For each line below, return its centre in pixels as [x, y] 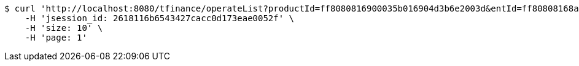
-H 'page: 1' [56, 38]
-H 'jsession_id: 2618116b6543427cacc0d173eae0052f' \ [160, 18]
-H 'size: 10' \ [64, 28]
